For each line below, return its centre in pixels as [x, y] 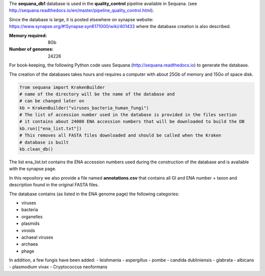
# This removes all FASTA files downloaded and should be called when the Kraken [120, 136]
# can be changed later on [52, 101]
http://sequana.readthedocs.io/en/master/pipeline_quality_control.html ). [81, 10]
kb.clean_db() [36, 149]
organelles [32, 216]
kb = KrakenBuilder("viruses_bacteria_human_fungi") [84, 108]
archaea [30, 244]
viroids [28, 230]
